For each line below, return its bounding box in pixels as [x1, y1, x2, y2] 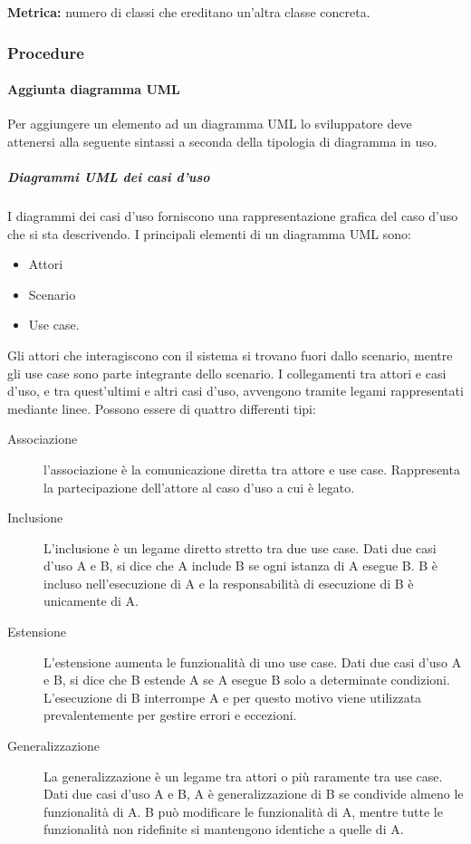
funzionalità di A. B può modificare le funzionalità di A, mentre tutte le [43, 801, 443, 820]
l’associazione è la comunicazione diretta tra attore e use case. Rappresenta [43, 459, 460, 478]
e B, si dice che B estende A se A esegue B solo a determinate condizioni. [43, 670, 450, 689]
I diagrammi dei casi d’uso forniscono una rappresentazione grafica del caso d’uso [7, 206, 458, 225]
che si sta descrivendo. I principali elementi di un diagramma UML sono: [7, 224, 411, 243]
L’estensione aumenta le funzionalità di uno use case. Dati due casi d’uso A [43, 652, 462, 671]
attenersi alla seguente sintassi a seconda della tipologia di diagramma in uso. [7, 131, 437, 150]
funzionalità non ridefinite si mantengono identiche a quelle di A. [43, 820, 404, 839]
